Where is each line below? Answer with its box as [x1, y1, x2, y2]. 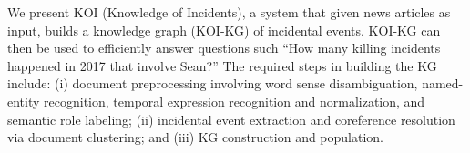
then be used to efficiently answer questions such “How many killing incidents [7, 38, 441, 57]
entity [7, 91, 40, 110]
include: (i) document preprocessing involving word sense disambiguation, [7, 74, 418, 93]
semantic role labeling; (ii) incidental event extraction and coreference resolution [7, 109, 455, 128]
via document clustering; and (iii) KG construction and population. [7, 127, 384, 147]
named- [422, 74, 464, 93]
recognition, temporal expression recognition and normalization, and [44, 91, 425, 110]
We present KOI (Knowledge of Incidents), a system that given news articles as [7, 3, 451, 21]
